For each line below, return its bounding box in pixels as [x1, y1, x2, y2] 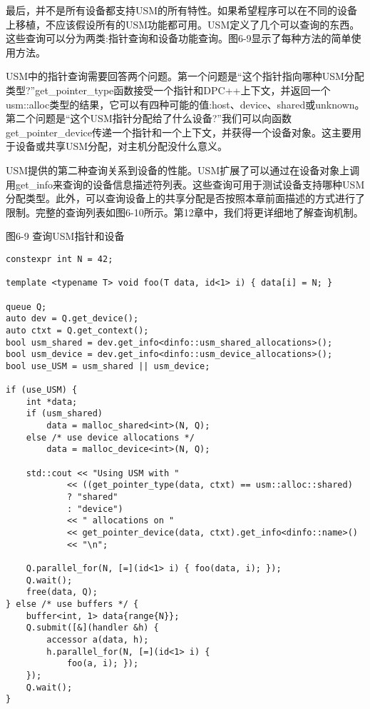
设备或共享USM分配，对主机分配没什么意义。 [15, 139, 228, 154]
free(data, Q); [26, 587, 98, 598]
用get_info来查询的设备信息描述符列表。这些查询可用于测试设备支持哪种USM [6, 176, 365, 191]
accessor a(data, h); [46, 634, 149, 645]
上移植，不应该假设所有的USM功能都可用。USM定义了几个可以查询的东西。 [6, 16, 360, 31]
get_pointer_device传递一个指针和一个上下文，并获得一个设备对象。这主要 [6, 124, 351, 139]
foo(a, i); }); [66, 658, 139, 669]
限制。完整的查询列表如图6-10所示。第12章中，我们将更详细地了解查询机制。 [6, 204, 364, 219]
